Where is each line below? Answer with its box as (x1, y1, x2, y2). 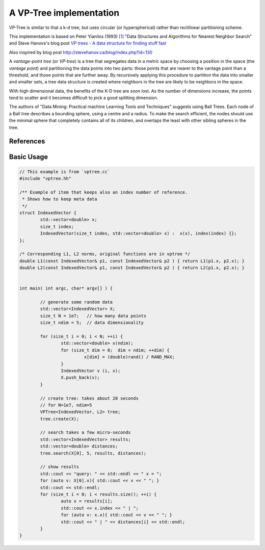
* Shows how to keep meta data (22, 196, 98, 202)
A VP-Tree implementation (9, 7, 120, 18)
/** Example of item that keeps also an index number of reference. (19, 189, 188, 195)
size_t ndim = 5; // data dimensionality (40, 320, 144, 326)
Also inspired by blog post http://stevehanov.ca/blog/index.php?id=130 (9, 49, 153, 55)
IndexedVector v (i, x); (60, 368, 121, 373)
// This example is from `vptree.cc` (19, 169, 110, 174)
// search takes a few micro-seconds (40, 430, 131, 435)
